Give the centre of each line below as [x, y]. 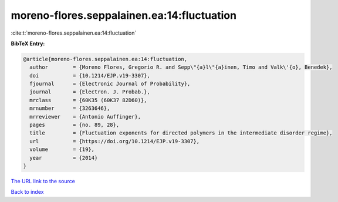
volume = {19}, [62, 149]
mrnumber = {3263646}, [70, 108]
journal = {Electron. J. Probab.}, [90, 92]
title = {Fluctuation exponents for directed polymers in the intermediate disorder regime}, [181, 133]
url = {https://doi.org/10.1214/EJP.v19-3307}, [115, 141]
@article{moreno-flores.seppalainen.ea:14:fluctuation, [105, 59]
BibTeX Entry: [28, 43]
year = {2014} [64, 158]
